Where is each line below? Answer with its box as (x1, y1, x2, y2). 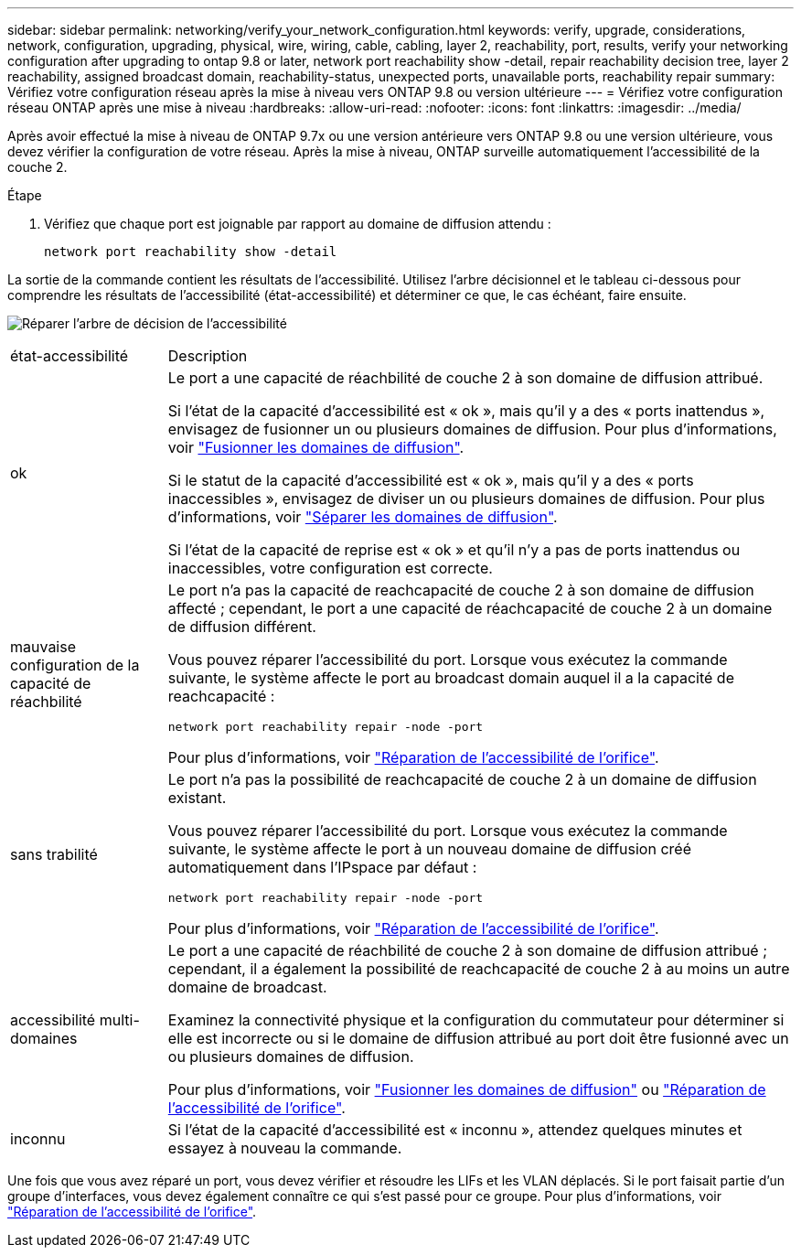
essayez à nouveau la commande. (167, 1139, 402, 1157)
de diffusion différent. (167, 617, 316, 636)
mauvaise (10, 637, 77, 656)
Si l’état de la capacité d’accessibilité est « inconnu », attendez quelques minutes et (167, 1121, 742, 1139)
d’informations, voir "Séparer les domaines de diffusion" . (167, 508, 558, 526)
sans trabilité (10, 844, 98, 863)
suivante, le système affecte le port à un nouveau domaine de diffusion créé (167, 840, 691, 858)
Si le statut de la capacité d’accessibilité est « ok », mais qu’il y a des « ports (167, 471, 694, 489)
